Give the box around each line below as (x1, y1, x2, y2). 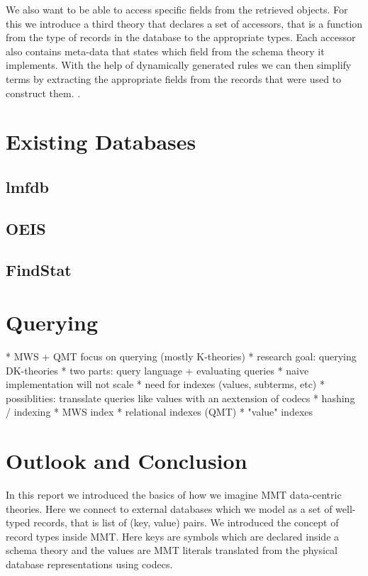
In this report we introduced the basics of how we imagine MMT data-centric (6, 487, 342, 502)
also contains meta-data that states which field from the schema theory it (6, 43, 325, 58)
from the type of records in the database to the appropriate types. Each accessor (6, 30, 356, 45)
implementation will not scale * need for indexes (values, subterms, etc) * (6, 377, 325, 392)
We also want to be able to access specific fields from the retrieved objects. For (6, 2, 348, 16)
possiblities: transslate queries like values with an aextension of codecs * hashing (6, 390, 355, 405)
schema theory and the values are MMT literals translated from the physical (6, 543, 338, 558)
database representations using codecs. (6, 557, 173, 572)
